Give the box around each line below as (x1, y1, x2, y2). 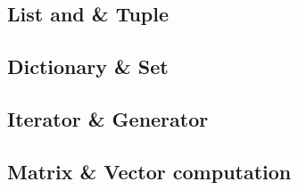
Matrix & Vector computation (7, 157, 292, 185)
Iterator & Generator (7, 104, 209, 132)
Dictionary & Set (7, 53, 169, 80)
